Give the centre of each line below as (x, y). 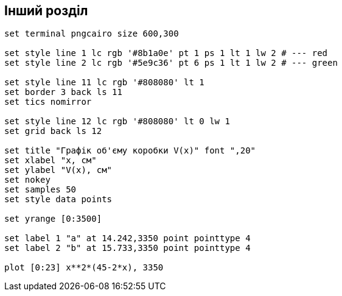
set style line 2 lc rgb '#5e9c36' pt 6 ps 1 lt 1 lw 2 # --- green (171, 63)
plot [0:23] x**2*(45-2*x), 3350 (84, 268)
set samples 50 (40, 190)
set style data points (58, 199)
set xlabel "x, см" (51, 160)
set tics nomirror (48, 102)
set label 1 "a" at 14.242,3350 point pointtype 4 (127, 238)
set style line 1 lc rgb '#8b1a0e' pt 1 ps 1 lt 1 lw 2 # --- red (166, 53)
